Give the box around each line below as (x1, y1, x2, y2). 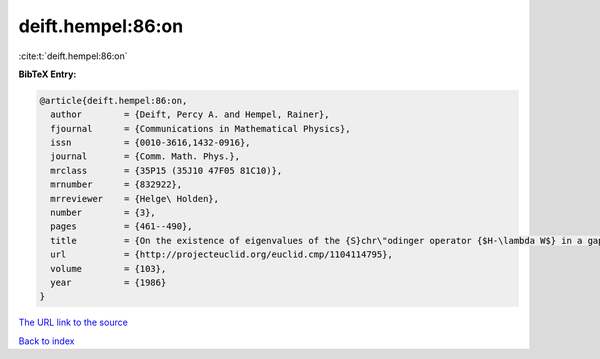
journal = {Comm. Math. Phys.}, (50, 151, 240, 162)
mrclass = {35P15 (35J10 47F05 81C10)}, (50, 165, 283, 176)
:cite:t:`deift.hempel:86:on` (18, 50, 129, 62)
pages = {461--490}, (50, 221, 194, 232)
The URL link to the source (18, 316, 129, 329)
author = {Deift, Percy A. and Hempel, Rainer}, (50, 109, 330, 120)
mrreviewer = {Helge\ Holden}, (50, 193, 220, 204)
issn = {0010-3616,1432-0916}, (50, 137, 251, 149)
